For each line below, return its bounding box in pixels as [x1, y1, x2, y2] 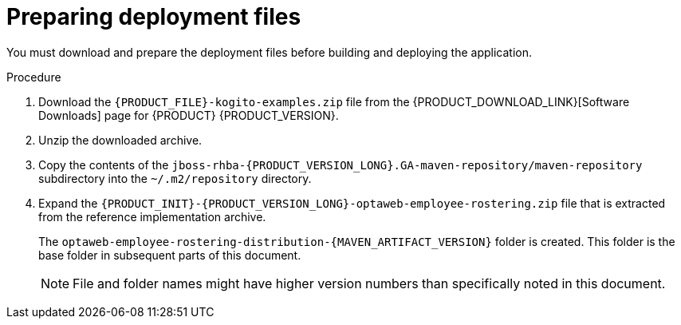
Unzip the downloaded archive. [38, 133, 203, 147]
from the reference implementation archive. [38, 209, 266, 224]
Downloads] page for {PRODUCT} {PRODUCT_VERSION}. [38, 108, 339, 122]
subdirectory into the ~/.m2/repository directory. [38, 171, 312, 185]
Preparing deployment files [6, 3, 301, 30]
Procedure [6, 69, 61, 84]
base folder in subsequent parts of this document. [38, 248, 301, 262]
